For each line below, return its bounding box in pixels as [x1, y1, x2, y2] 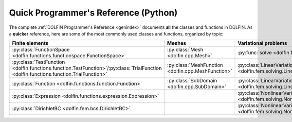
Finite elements [12, 40, 49, 47]
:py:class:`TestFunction [12, 59, 65, 66]
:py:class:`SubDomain [167, 77, 218, 84]
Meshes [167, 40, 186, 47]
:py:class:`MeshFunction [167, 62, 223, 69]
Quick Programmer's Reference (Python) [9, 7, 178, 18]
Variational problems [237, 40, 287, 47]
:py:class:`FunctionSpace [12, 46, 70, 53]
